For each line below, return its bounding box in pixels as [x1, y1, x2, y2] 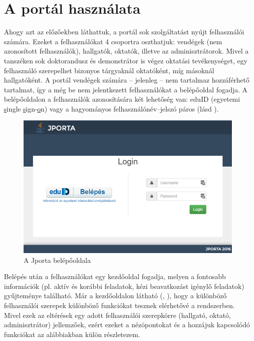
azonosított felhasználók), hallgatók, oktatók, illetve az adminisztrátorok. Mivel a [4, 46, 249, 56]
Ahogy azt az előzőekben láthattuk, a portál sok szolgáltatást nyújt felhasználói [4, 27, 244, 37]
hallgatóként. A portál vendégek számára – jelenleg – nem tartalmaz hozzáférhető [4, 75, 250, 85]
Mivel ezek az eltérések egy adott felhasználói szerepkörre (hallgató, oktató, [4, 310, 231, 320]
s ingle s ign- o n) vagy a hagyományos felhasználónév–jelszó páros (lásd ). [4, 103, 219, 114]
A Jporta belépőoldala [24, 255, 91, 265]
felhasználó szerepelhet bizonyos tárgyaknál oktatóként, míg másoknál [4, 65, 214, 75]
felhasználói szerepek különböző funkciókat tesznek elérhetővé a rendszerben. [4, 300, 235, 311]
